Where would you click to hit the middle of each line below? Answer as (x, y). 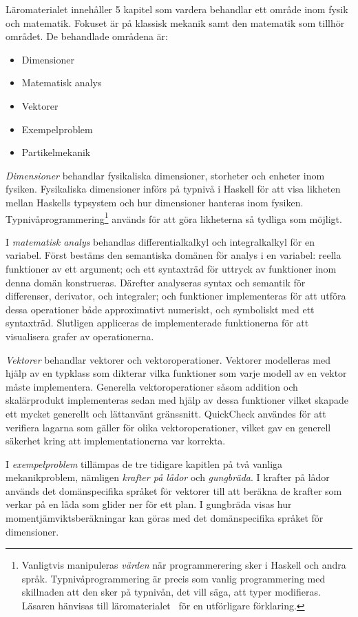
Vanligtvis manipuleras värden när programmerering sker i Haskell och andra (184, 565)
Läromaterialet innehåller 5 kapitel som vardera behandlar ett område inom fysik (177, 9)
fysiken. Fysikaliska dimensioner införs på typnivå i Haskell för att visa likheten (173, 189)
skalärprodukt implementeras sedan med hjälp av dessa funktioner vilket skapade (177, 400)
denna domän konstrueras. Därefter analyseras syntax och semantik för (156, 282)
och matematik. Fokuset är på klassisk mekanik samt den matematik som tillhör (175, 22)
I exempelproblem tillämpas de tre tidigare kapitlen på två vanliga (144, 463)
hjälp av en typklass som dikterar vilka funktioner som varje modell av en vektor (176, 373)
